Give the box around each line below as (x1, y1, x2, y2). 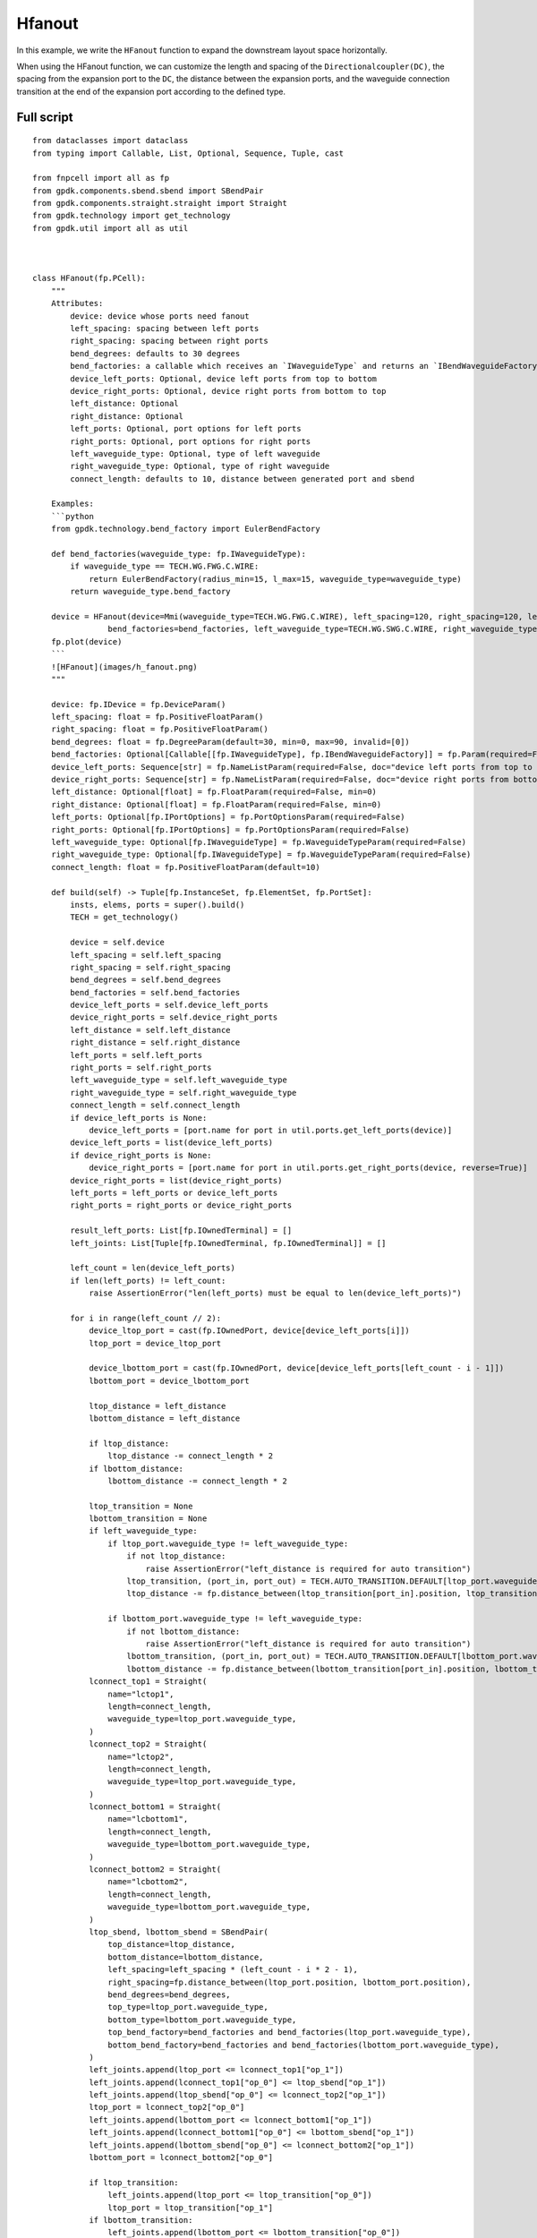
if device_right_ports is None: (70, 1150, 212, 1160)
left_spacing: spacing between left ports (70, 323, 260, 333)
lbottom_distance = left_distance (89, 1413, 241, 1423)
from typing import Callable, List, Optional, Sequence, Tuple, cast (32, 148, 345, 158)
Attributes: (50, 298, 104, 309)
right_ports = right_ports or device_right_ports (70, 1200, 293, 1210)
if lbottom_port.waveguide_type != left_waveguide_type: (107, 1614, 363, 1624)
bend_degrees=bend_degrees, (107, 1989, 232, 2000)
